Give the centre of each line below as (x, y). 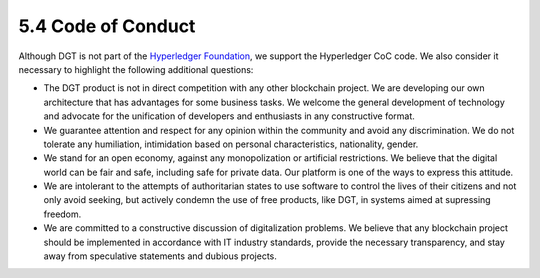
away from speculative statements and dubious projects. (160, 256)
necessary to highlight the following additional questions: (136, 69)
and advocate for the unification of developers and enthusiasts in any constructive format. (229, 116)
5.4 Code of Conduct (107, 26)
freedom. (62, 214)
